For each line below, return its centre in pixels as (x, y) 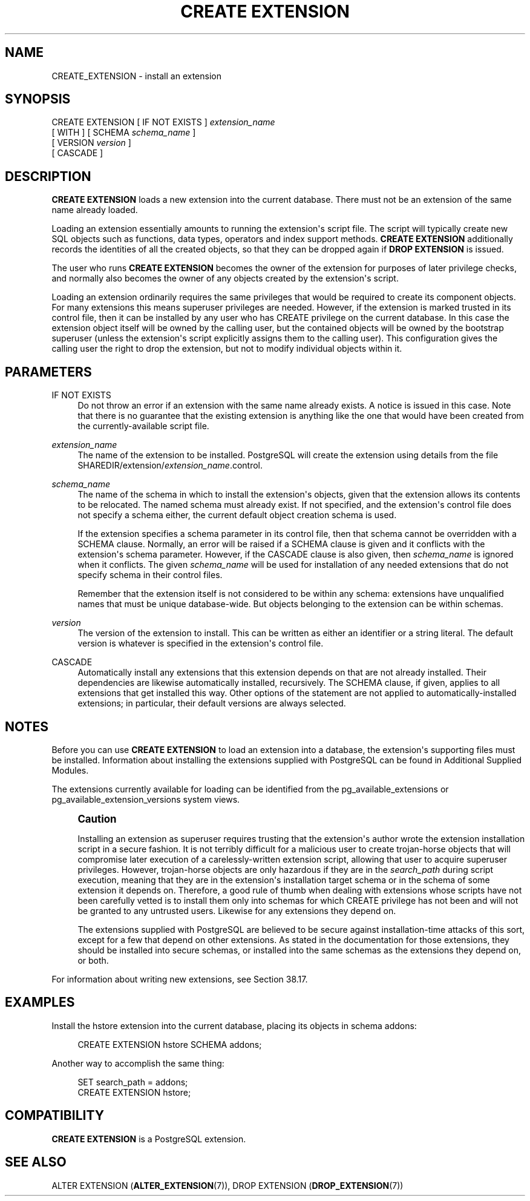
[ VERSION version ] (91, 143)
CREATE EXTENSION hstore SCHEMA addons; (170, 1044)
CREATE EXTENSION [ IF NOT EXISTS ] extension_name (163, 122)
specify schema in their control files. (150, 575)
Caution (97, 819)
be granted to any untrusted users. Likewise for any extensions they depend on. (237, 910)
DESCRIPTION (48, 176)
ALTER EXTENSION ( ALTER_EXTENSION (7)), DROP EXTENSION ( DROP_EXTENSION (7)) (227, 1185)
